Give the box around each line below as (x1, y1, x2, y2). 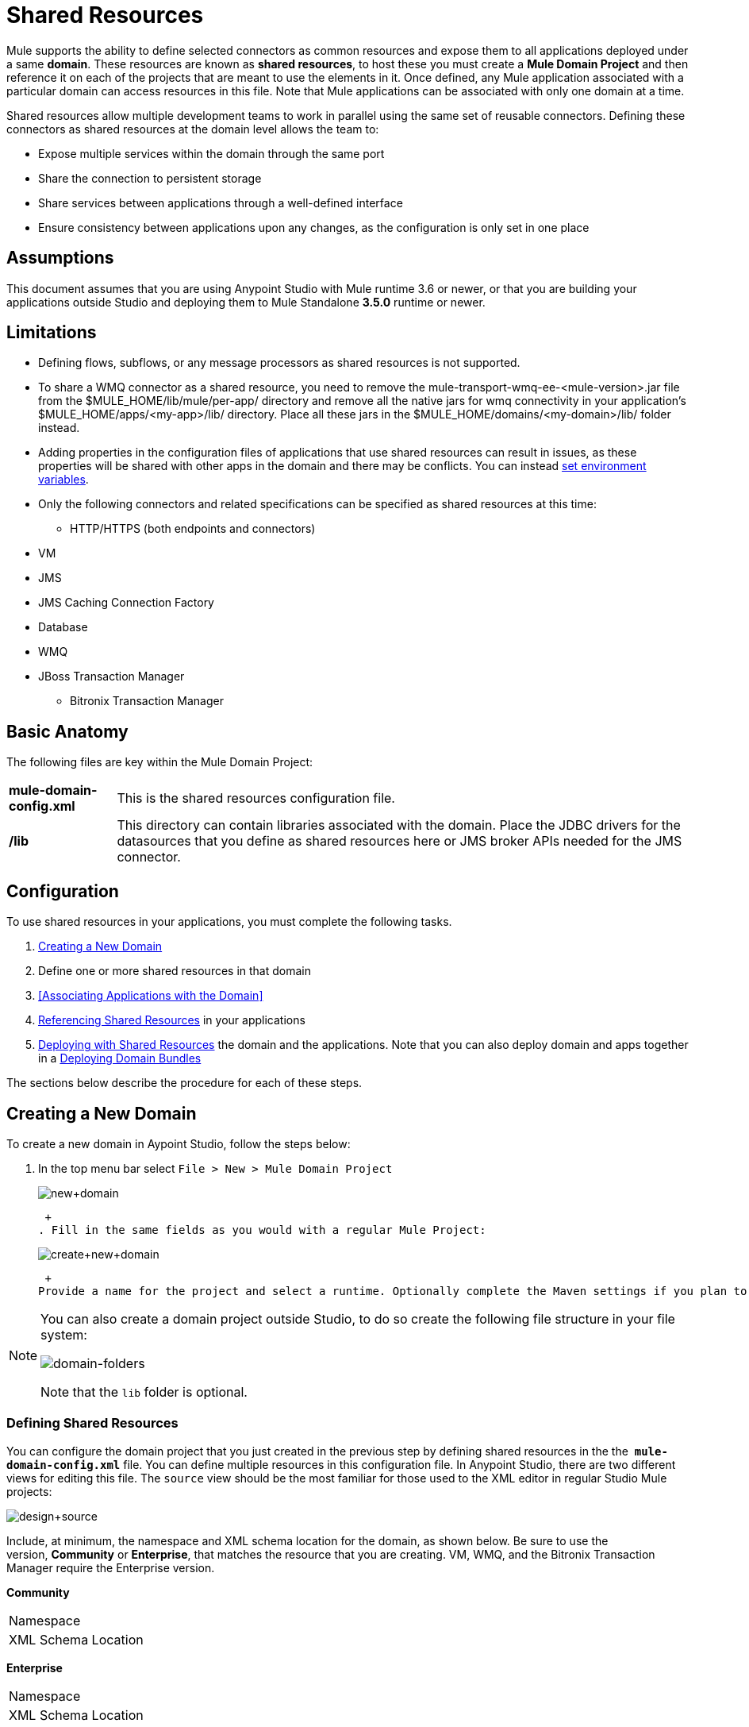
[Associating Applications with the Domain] (38, 989, 263, 1003)
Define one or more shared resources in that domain (38, 964, 311, 978)
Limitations (6, 322, 97, 343)
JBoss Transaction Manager (38, 669, 185, 684)
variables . (38, 472, 89, 487)
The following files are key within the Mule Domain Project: (6, 755, 313, 769)
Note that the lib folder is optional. (40, 1383, 248, 1400)
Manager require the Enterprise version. (6, 1560, 215, 1575)
